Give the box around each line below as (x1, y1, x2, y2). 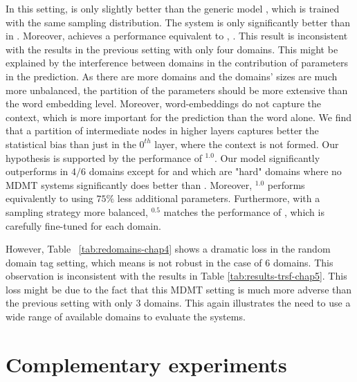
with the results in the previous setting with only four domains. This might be (6, 42, 338, 56)
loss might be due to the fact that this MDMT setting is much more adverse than (6, 282, 352, 296)
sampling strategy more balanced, (6, 204, 148, 219)
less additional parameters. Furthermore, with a (117, 191, 320, 206)
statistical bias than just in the (6, 136, 136, 151)
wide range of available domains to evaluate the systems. (6, 309, 246, 324)
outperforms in (6, 164, 68, 179)
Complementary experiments (6, 349, 287, 378)
